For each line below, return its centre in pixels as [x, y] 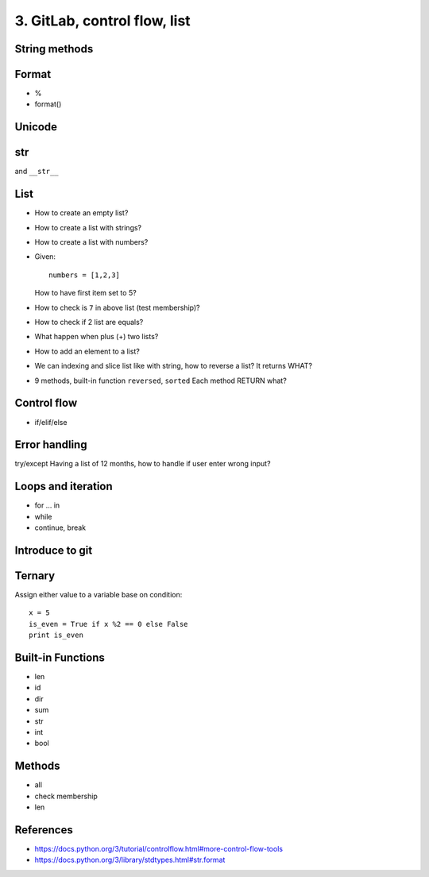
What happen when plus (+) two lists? [97, 337]
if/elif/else [51, 422]
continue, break [60, 527]
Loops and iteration [64, 487]
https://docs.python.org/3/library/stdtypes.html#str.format [130, 860]
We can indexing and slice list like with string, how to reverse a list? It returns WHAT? [174, 366]
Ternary [35, 576]
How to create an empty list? [81, 213]
